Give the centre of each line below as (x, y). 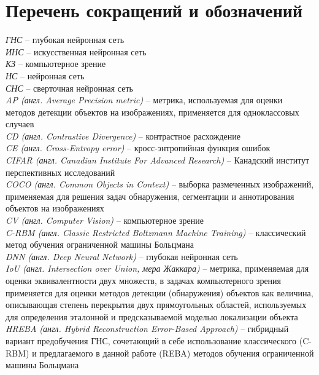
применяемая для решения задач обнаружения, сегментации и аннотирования (150, 196)
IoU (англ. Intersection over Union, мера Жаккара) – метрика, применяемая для (157, 268)
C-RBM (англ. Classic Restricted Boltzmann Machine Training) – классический (156, 232)
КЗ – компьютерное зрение (56, 64)
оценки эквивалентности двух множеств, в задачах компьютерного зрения (144, 280)
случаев (20, 124)
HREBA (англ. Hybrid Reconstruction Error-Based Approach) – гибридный (147, 329)
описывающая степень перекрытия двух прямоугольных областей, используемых (156, 305)
